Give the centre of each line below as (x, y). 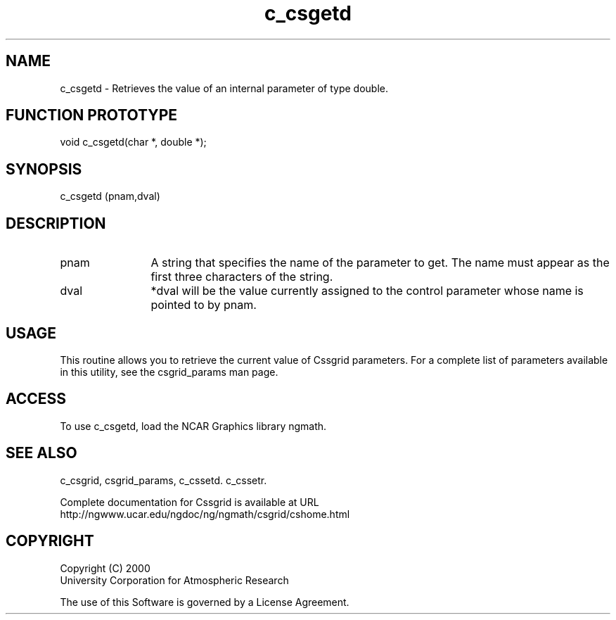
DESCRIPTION (56, 223)
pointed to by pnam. (204, 305)
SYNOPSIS (44, 169)
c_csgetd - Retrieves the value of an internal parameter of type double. (224, 88)
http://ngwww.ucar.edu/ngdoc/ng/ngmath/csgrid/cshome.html (205, 514)
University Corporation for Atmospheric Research (174, 580)
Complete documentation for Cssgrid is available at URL (190, 502)
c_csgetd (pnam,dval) (110, 196)
